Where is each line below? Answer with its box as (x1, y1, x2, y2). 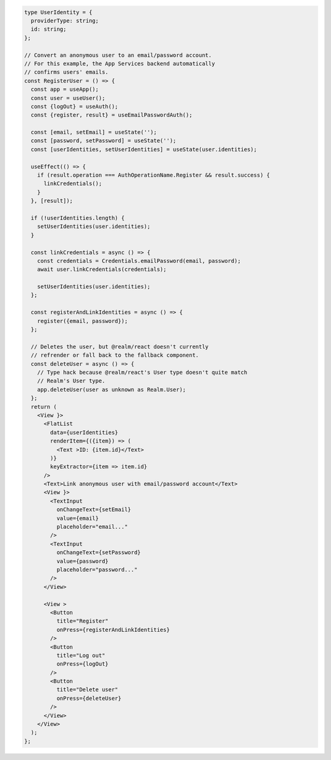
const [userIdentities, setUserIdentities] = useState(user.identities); (31, 146, 257, 153)
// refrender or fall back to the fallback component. (31, 352, 199, 359)
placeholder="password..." (56, 566, 138, 573)
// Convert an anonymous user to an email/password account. (24, 51, 212, 58)
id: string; (31, 26, 67, 33)
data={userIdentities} (50, 429, 119, 436)
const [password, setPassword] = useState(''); (31, 137, 177, 144)
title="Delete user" (56, 686, 119, 693)
